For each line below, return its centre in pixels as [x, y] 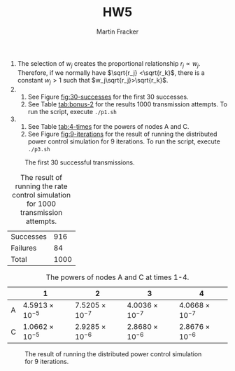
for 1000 [42, 204]
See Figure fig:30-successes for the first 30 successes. [108, 97]
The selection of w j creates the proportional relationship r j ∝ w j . [109, 64]
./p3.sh [39, 149]
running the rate [41, 186]
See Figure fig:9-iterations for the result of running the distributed [122, 134]
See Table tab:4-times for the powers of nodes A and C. [108, 126]
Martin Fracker [117, 31]
